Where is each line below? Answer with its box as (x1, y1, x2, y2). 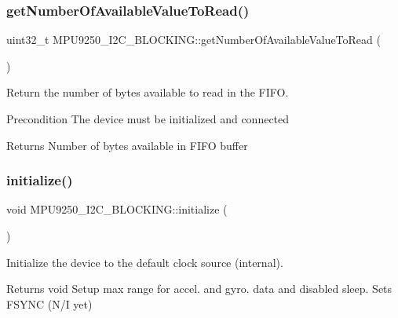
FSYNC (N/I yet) (6, 295, 93, 312)
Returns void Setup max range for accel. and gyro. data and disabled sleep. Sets (6, 280, 393, 297)
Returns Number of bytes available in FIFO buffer (6, 137, 248, 153)
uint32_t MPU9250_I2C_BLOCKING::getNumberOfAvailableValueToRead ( (6, 31, 381, 48)
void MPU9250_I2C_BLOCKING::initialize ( (6, 201, 228, 217)
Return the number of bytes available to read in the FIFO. (6, 84, 289, 101)
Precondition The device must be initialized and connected (6, 111, 290, 126)
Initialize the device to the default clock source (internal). (6, 254, 283, 270)
